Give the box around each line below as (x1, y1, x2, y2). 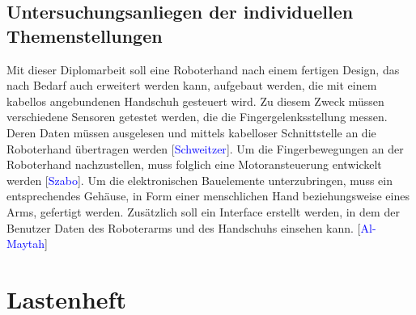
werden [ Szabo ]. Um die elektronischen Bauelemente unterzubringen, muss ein (6, 171, 393, 188)
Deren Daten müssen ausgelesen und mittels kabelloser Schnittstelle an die (6, 124, 376, 141)
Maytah (6, 235, 45, 252)
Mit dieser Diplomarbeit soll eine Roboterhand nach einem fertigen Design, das (6, 61, 400, 78)
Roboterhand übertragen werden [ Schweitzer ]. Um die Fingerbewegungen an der (6, 140, 404, 157)
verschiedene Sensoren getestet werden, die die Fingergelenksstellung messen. (6, 108, 388, 125)
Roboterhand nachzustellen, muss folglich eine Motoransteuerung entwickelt (6, 156, 382, 173)
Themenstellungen (6, 23, 163, 48)
